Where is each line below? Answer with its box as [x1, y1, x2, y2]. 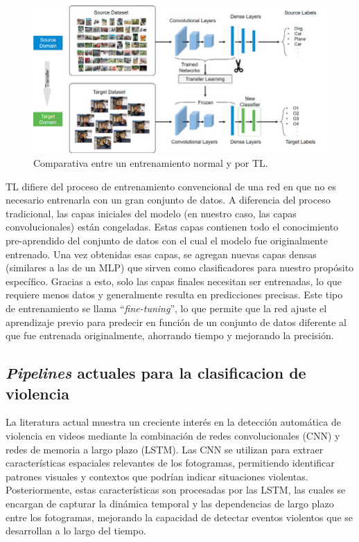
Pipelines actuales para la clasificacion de [6, 362, 306, 383]
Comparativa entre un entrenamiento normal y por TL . [33, 156, 268, 170]
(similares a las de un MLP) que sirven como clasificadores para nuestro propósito [6, 260, 354, 275]
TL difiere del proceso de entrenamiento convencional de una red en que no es [6, 179, 336, 193]
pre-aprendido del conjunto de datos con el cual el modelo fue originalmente [6, 233, 328, 248]
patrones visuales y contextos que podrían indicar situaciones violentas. [6, 469, 308, 483]
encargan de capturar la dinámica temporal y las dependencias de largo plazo [6, 496, 334, 510]
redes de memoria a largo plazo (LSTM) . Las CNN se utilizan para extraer [6, 442, 324, 456]
